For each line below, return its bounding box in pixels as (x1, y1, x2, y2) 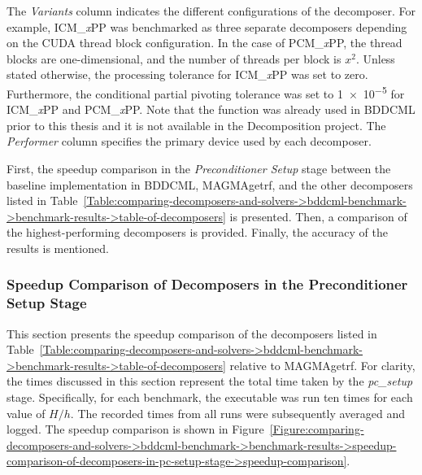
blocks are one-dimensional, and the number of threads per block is (7, 50, 342, 67)
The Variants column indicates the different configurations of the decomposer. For (7, 2, 416, 19)
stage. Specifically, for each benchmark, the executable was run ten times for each (7, 389, 413, 406)
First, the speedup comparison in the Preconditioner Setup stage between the (7, 160, 391, 176)
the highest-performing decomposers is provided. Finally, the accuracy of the (7, 224, 388, 241)
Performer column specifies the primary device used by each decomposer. (7, 133, 372, 150)
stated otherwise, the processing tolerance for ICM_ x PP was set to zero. (7, 66, 368, 83)
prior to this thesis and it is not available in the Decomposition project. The (7, 116, 386, 133)
